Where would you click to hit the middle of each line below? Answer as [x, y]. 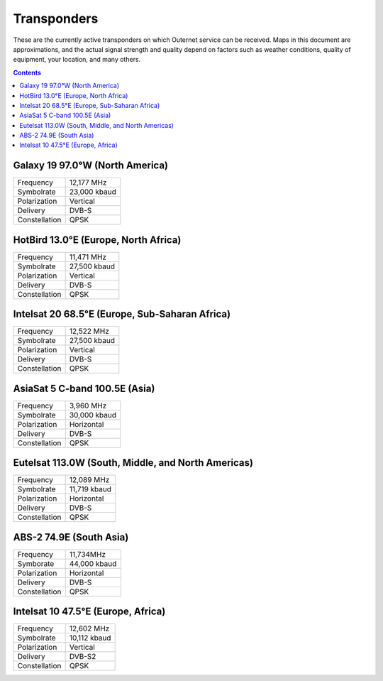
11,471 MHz [88, 257]
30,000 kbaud [93, 415]
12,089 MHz [89, 480]
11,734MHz [88, 554]
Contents [27, 72]
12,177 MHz [88, 182]
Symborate [36, 563]
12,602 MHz [89, 628]
